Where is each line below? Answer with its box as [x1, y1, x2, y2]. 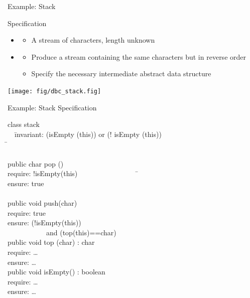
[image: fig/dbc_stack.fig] [8, 87, 101, 95]
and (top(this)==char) [46, 227, 116, 237]
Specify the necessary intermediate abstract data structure [31, 68, 211, 79]
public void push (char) [8, 197, 77, 208]
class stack [8, 119, 40, 129]
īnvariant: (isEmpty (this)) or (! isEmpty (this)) [14, 128, 162, 139]
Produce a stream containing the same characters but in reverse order [31, 51, 246, 62]
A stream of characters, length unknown [31, 35, 155, 45]
